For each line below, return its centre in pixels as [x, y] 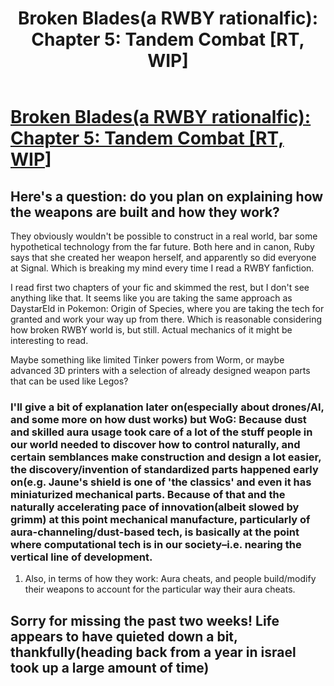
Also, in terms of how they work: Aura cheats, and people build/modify [170, 579]
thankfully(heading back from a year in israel [153, 652]
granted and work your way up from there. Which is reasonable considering [166, 319]
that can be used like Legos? [69, 381]
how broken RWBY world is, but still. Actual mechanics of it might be [151, 330]
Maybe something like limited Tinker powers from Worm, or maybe [147, 360]
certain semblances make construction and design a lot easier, [166, 457]
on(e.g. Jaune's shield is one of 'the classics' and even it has [161, 482]
